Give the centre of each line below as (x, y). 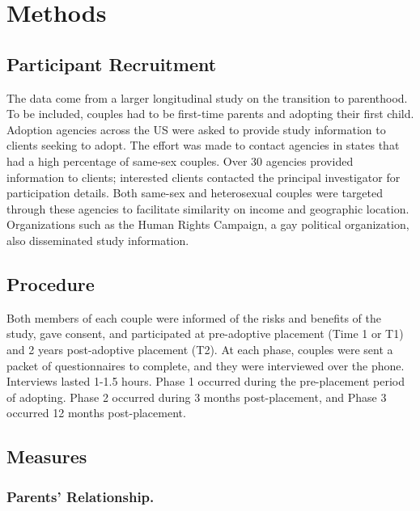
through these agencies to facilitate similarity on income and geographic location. (208, 208)
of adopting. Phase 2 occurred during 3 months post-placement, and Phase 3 (197, 397)
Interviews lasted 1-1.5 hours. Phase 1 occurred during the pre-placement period (206, 381)
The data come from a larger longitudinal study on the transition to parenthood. (207, 97)
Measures (47, 456)
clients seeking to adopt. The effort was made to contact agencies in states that (203, 145)
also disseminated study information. (98, 240)
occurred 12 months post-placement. (96, 413)
